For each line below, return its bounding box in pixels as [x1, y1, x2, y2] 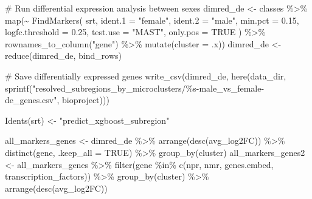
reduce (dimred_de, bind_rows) [5, 49, 122, 62]
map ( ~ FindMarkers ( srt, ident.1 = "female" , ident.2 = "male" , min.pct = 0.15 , [5, 13, 299, 26]
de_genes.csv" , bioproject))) [5, 93, 109, 106]
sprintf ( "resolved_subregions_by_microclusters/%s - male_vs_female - [5, 81, 265, 94]
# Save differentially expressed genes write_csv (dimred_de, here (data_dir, [5, 69, 286, 82]
